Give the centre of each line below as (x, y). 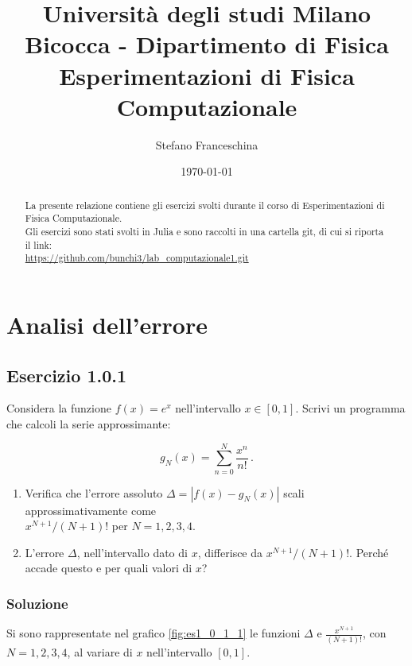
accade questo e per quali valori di (109, 568)
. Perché (369, 552)
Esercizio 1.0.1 (67, 375)
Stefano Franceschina (207, 144)
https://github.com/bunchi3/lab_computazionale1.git (137, 258)
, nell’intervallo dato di (132, 552)
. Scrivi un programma (350, 408)
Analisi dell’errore (107, 324)
